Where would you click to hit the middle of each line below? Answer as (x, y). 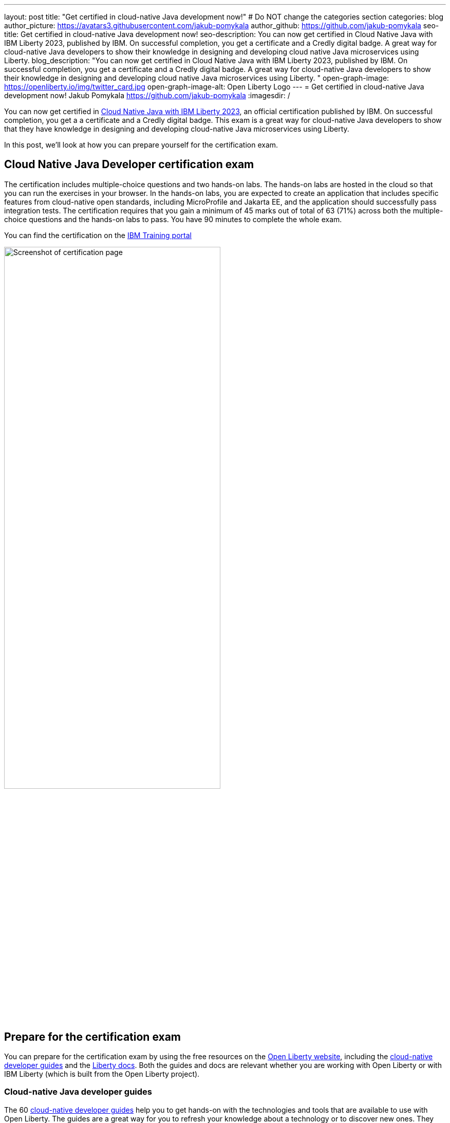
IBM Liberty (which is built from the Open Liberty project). (102, 1074)
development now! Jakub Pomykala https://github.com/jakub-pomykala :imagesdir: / (147, 95)
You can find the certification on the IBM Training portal (98, 235)
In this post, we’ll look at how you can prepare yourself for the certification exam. (141, 145)
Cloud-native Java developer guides (78, 1092)
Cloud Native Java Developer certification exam (129, 165)
